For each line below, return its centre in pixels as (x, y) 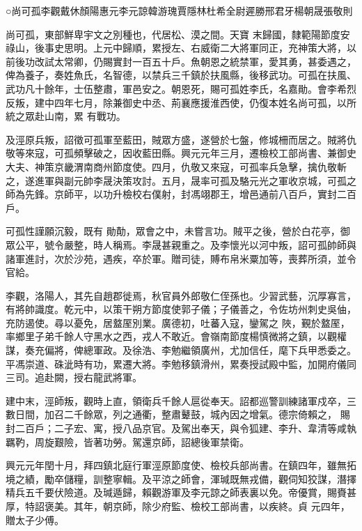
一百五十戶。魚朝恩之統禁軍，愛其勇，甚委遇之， (244, 61)
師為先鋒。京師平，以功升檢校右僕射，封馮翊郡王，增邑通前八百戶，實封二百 (181, 194)
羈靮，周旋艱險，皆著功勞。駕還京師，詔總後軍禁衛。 (127, 441)
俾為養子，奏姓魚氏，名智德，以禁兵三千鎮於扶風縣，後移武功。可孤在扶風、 (181, 75)
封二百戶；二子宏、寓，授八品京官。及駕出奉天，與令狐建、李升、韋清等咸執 (181, 428)
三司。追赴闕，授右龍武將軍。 (74, 377)
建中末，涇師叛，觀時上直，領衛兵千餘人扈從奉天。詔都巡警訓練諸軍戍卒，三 (181, 400)
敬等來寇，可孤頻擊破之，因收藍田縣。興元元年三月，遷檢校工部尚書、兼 (171, 153)
